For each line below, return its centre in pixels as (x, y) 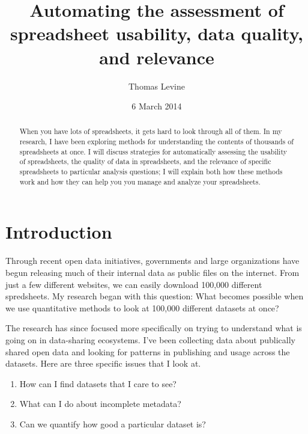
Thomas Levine (157, 86)
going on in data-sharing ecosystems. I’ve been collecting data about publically (150, 339)
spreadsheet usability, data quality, (157, 33)
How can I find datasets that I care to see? (98, 383)
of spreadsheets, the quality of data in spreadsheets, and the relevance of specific (145, 161)
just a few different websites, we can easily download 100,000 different (134, 284)
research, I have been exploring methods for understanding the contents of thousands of (156, 142)
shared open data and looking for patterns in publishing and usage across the (148, 351)
